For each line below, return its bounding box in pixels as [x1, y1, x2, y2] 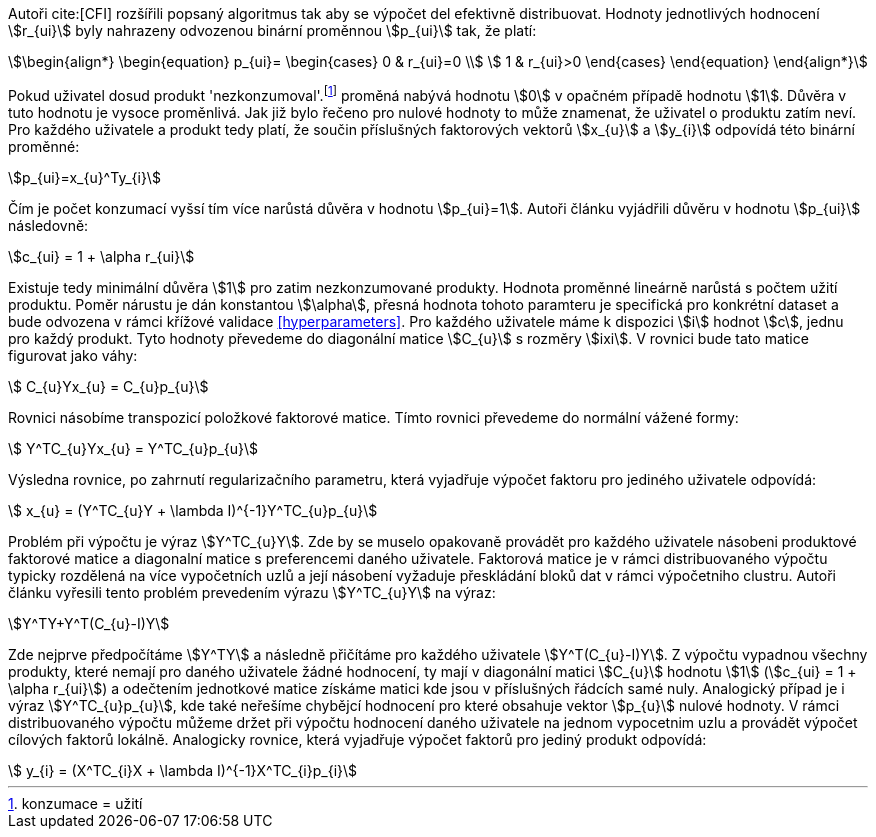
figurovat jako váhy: [8, 346, 138, 364]
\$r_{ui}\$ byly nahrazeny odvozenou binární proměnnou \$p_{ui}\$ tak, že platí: [8, 22, 537, 39]
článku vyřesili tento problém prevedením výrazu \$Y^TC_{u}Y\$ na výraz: [8, 583, 496, 601]
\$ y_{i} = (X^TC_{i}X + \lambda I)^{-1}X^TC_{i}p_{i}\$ [8, 761, 358, 779]
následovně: [8, 216, 89, 234]
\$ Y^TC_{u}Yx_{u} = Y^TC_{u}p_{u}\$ [8, 439, 259, 457]
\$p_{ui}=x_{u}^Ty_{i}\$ [8, 168, 161, 186]
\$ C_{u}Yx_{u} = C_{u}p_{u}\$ [8, 377, 209, 395]
